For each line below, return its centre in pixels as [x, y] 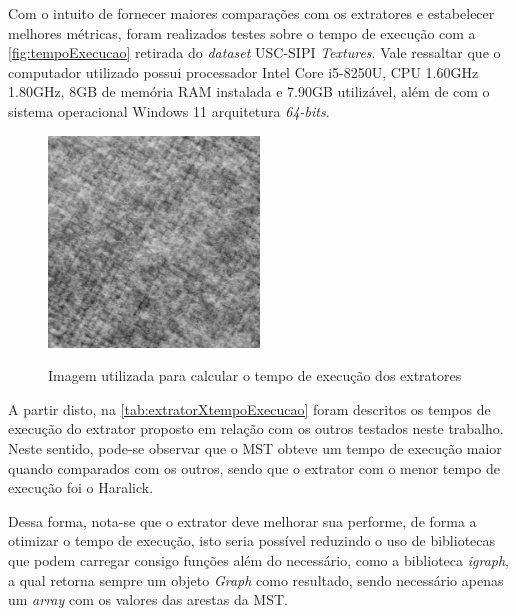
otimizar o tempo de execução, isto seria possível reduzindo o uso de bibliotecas [252, 540]
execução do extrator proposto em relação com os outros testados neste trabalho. [256, 428]
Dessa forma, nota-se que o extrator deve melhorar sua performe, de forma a [242, 520]
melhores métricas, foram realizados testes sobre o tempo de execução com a [242, 32]
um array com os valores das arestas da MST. [148, 599]
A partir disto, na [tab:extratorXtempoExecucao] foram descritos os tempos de [249, 408]
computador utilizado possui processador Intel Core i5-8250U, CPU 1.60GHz [243, 71]
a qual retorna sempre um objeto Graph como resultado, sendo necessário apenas [256, 579]
